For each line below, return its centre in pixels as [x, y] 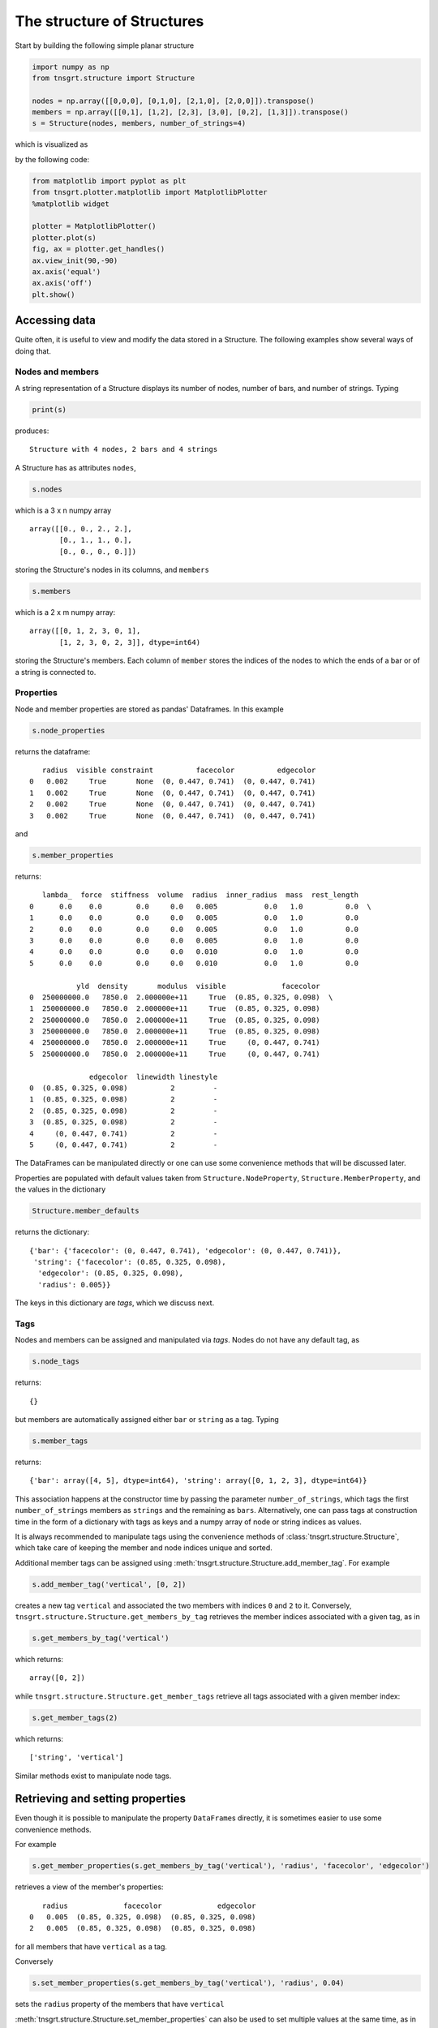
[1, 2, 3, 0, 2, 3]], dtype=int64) [130, 642]
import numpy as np [71, 67]
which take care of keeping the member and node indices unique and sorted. [144, 1548]
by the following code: [52, 159]
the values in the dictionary [60, 1189]
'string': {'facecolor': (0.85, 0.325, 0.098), [130, 1262]
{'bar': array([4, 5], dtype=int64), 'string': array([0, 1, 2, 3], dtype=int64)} [198, 1481]
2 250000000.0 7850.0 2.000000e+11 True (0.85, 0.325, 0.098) [175, 1020]
